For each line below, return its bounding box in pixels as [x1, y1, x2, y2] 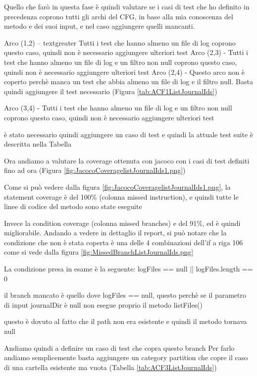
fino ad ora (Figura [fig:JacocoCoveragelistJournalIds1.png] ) [4, 165, 186, 175]
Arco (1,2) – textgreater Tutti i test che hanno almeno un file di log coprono [4, 37, 236, 48]
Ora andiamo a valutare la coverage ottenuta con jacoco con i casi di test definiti [4, 155, 250, 165]
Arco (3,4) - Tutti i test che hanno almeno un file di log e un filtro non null [4, 103, 232, 113]
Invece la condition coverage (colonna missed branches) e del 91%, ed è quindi [4, 217, 241, 228]
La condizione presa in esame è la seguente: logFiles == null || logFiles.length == [4, 264, 253, 274]
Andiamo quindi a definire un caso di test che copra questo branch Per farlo [4, 342, 235, 353]
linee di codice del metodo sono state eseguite [4, 201, 142, 212]
